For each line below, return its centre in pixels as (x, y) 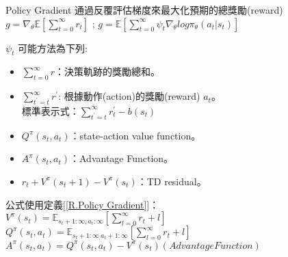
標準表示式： (50, 110)
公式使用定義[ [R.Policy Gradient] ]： (82, 204)
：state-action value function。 (135, 135)
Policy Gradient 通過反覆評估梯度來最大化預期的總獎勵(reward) (144, 10)
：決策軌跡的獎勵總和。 (107, 71)
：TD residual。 (172, 181)
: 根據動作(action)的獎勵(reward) (129, 96)
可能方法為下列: (53, 48)
